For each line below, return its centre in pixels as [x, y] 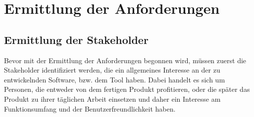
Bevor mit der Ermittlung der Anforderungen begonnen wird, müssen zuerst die [125, 60]
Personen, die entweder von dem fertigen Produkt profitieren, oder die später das [127, 89]
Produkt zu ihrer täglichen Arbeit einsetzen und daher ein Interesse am [112, 98]
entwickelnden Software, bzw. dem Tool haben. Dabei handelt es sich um [115, 79]
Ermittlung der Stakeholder [76, 39]
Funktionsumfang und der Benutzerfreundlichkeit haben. [90, 108]
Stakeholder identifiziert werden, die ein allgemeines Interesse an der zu [112, 70]
